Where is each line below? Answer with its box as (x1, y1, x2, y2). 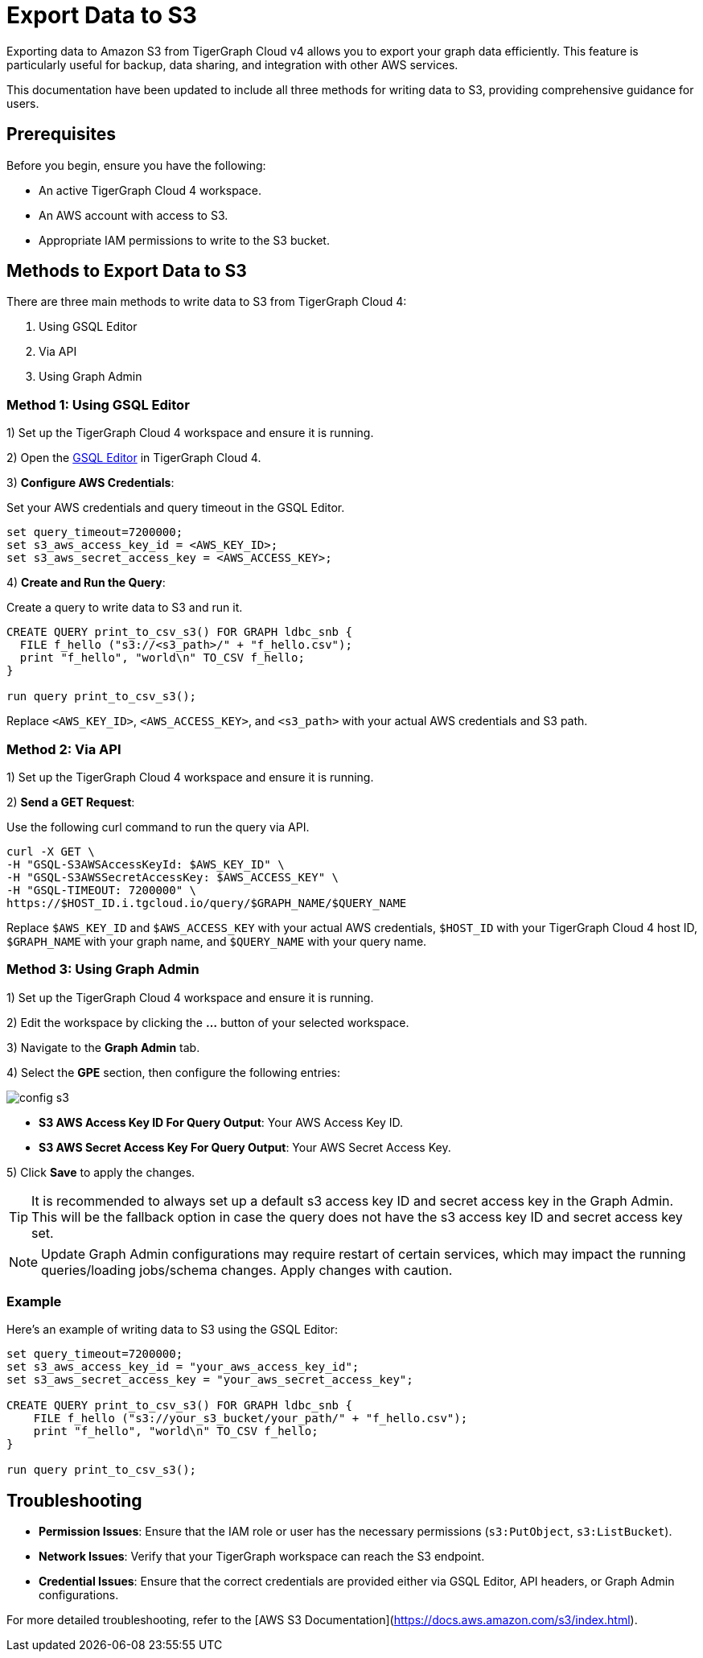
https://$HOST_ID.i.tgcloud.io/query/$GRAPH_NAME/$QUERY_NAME (6, 896, 407, 909)
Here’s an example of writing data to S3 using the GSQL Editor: (6, 1322, 339, 1337)
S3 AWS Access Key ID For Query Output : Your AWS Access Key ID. (39, 1115, 404, 1129)
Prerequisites (6, 124, 116, 145)
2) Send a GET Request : (6, 794, 135, 809)
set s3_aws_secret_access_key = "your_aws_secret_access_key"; (6, 1373, 413, 1387)
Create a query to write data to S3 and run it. (6, 600, 243, 615)
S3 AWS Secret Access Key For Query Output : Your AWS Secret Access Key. (39, 1140, 451, 1154)
